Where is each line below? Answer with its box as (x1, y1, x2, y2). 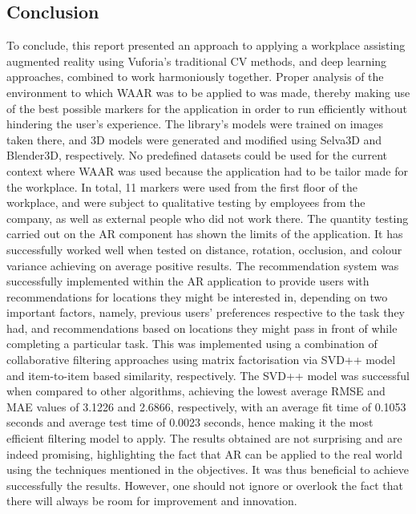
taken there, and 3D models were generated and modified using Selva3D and (6, 131, 382, 148)
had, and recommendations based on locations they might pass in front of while (6, 319, 398, 336)
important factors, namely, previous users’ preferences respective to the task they (6, 304, 406, 321)
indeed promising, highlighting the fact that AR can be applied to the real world (6, 445, 402, 462)
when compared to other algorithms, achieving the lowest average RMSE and (6, 382, 386, 399)
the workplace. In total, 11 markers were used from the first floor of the (6, 178, 357, 195)
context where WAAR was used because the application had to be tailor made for (6, 162, 409, 179)
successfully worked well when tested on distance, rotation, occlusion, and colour (6, 241, 402, 257)
